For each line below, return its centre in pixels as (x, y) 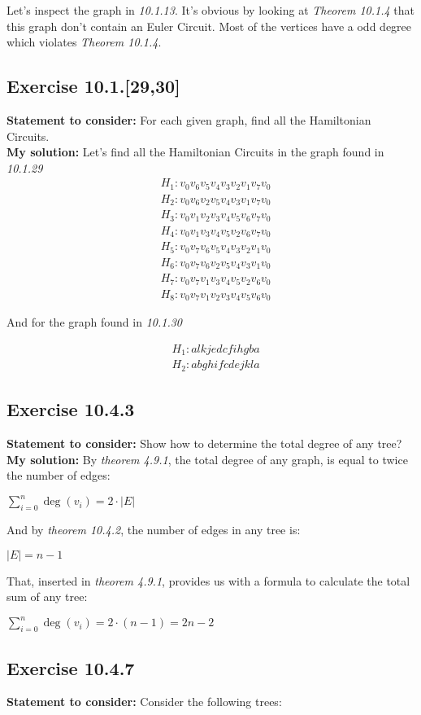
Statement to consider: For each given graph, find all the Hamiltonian (189, 119)
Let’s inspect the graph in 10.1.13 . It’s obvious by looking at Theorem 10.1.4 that (210, 10)
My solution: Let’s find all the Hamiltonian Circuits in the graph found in (195, 152)
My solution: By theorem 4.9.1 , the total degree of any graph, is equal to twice (207, 459)
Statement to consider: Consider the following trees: (144, 702)
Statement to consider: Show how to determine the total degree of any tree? (204, 443)
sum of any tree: (47, 597)
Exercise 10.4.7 (71, 667)
